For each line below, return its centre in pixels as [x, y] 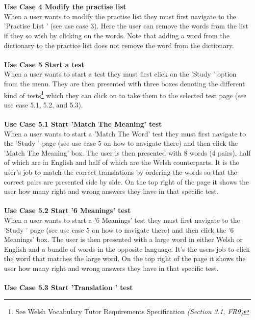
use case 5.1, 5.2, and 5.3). [44, 104]
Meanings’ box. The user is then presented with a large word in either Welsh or [123, 239]
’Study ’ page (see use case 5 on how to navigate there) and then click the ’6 [119, 229]
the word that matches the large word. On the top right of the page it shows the [125, 258]
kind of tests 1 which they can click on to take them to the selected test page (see [125, 94]
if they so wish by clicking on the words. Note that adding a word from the [117, 35]
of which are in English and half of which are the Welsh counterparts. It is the [122, 162]
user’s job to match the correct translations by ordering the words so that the [121, 172]
